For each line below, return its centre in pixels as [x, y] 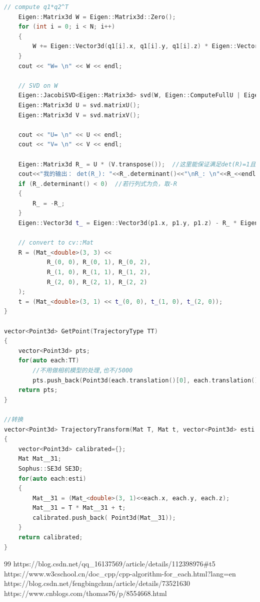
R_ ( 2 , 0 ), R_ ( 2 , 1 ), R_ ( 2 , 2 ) [97, 282]
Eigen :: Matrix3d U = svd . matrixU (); [79, 105]
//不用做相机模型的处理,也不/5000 [83, 370]
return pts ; [38, 390]
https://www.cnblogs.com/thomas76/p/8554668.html [85, 593]
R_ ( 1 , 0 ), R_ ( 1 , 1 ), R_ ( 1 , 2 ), [99, 272]
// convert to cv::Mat [56, 243]
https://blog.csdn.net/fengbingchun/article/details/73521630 [97, 583]
